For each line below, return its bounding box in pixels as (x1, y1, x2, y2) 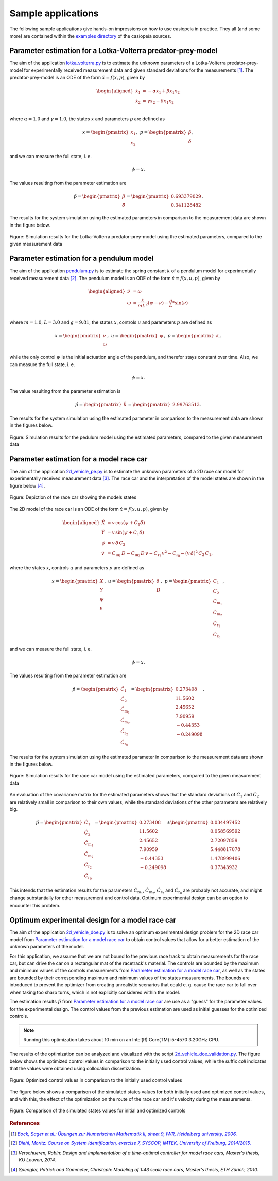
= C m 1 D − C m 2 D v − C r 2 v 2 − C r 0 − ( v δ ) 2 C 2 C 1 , (107, 549, 213, 558)
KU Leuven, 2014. (19, 1157, 56, 1163)
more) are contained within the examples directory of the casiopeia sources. (9, 32, 172, 39)
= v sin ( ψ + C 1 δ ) (107, 530, 144, 537)
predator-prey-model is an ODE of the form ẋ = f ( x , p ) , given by (9, 74, 145, 80)
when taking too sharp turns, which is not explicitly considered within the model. (9, 989, 180, 995)
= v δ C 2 (107, 540, 126, 547)
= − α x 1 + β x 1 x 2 (142, 88, 180, 95)
